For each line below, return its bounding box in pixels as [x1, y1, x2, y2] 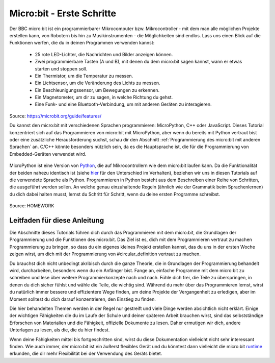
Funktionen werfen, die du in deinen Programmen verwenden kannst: [9, 40, 155, 46]
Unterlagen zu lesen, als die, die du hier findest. [9, 327, 110, 333]
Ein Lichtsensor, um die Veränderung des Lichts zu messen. [35, 80, 160, 86]
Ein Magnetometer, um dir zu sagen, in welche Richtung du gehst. [35, 94, 173, 101]
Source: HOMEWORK [9, 203, 54, 209]
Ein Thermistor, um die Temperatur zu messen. [35, 72, 133, 79]
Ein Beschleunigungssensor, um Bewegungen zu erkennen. [35, 87, 160, 93]
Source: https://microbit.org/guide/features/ [9, 113, 102, 119]
